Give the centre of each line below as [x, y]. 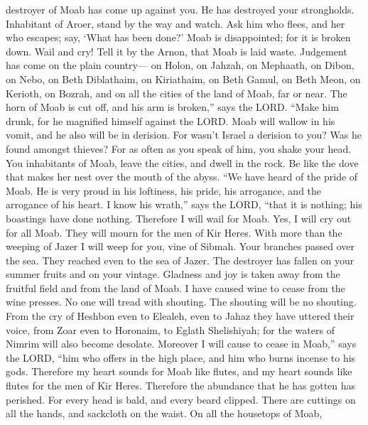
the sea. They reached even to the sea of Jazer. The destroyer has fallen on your [180, 260]
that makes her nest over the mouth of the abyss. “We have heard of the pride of [182, 177]
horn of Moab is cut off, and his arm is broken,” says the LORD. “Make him [172, 107]
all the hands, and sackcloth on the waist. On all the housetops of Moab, [164, 413]
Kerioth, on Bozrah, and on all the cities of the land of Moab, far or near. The [177, 93]
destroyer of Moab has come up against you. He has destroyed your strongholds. [180, 9]
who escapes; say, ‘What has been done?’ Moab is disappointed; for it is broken [178, 37]
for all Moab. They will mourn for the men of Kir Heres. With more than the [174, 232]
